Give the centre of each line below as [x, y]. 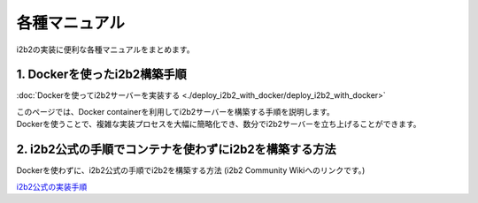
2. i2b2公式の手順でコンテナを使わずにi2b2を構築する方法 [176, 150]
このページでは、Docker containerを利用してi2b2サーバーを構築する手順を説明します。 [176, 111]
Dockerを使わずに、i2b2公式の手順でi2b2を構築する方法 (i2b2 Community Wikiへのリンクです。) [191, 170]
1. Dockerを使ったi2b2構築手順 [101, 75]
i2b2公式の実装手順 [52, 186]
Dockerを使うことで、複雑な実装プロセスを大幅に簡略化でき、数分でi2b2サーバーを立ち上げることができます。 [219, 124]
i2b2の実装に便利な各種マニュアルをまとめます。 [105, 49]
